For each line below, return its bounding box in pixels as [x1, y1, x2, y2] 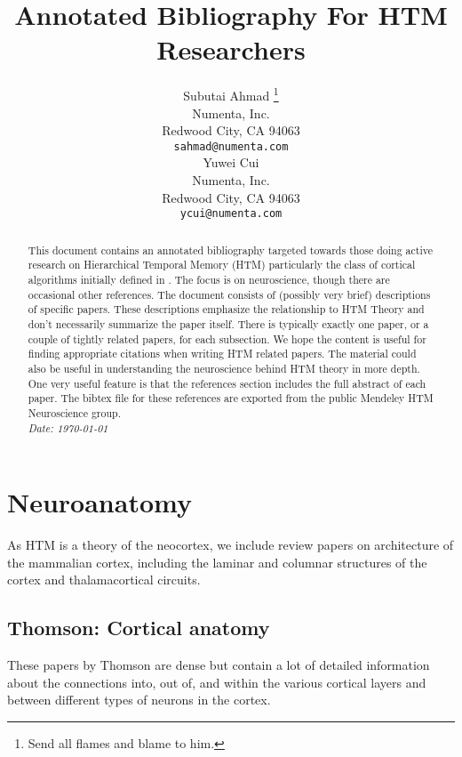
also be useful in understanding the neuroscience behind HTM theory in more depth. [28, 360, 420, 375]
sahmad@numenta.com [173, 140, 289, 153]
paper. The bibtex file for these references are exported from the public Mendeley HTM [28, 391, 434, 406]
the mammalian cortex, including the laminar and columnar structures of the [7, 552, 427, 571]
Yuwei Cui [203, 153, 259, 172]
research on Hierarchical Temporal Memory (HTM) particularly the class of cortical [28, 257, 416, 272]
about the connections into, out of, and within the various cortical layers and [7, 672, 426, 691]
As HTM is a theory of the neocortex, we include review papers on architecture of [7, 536, 454, 554]
